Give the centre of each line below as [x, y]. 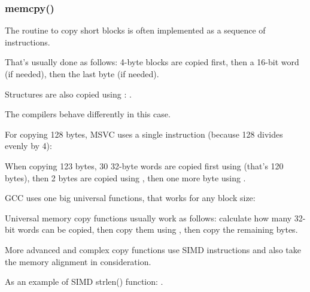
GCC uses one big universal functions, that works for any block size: [130, 198]
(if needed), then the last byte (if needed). [82, 74]
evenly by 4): [28, 146]
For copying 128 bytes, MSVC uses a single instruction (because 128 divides [144, 134]
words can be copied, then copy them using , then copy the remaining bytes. [158, 229]
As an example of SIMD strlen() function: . [84, 282]
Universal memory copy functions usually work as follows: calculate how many [148, 218]
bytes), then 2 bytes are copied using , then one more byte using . [125, 177]
